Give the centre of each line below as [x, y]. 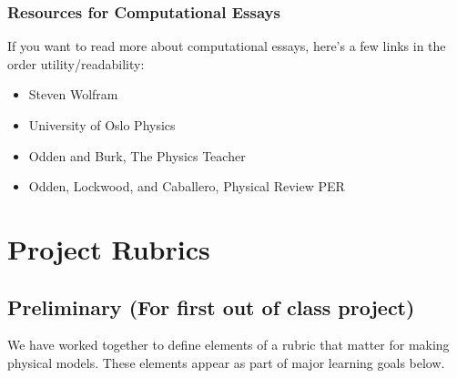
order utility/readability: [76, 63]
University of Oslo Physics [102, 125]
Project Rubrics [109, 248]
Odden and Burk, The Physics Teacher [137, 155]
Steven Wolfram [73, 94]
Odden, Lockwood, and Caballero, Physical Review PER [187, 186]
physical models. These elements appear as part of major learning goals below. [226, 362]
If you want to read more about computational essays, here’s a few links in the [227, 46]
